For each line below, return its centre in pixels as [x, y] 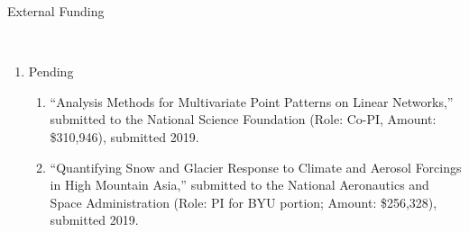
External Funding [56, 11]
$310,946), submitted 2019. [124, 136]
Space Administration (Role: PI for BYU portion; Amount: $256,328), [244, 202]
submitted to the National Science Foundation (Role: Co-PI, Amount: [243, 119]
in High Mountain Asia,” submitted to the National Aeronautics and [239, 185]
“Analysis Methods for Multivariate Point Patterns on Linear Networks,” [252, 101]
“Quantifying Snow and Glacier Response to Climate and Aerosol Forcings [256, 167]
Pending [51, 71]
